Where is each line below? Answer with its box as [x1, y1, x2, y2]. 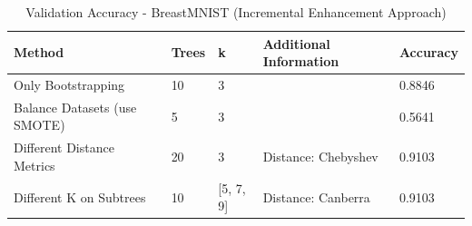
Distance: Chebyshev [262, 147, 379, 166]
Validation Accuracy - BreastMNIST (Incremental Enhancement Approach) [25, 3, 447, 21]
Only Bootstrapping [14, 75, 125, 94]
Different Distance [14, 138, 114, 157]
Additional [262, 34, 330, 53]
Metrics [14, 155, 55, 174]
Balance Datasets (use [14, 97, 137, 116]
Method [14, 43, 64, 62]
